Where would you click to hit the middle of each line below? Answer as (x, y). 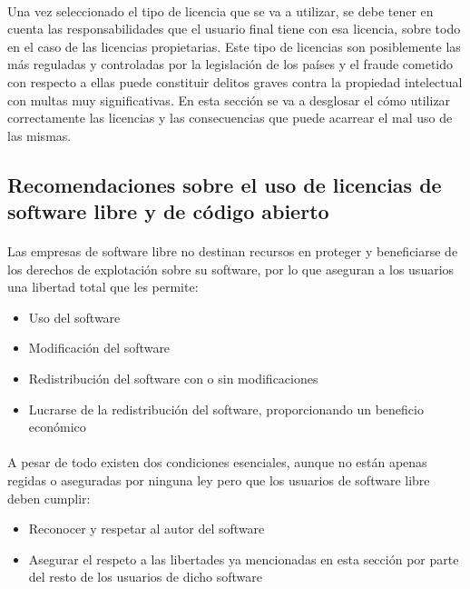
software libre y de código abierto (168, 211)
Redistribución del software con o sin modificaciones (173, 379)
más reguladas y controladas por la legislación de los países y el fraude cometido (230, 64)
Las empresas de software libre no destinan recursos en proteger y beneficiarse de (233, 251)
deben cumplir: (49, 498)
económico (57, 427)
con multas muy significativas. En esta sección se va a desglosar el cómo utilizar (229, 100)
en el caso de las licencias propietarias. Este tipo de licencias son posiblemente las (234, 46)
